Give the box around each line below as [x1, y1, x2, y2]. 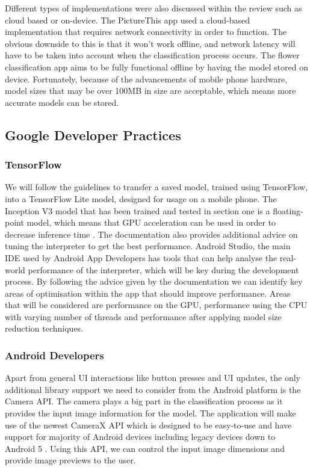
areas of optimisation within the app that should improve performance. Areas [5, 286, 291, 299]
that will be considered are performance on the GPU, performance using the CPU [5, 298, 308, 311]
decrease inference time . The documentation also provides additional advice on [5, 227, 298, 240]
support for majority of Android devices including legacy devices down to [5, 430, 276, 443]
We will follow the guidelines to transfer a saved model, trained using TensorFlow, [5, 181, 308, 193]
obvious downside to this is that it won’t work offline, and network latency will [5, 37, 296, 49]
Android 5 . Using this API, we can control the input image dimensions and [5, 442, 285, 454]
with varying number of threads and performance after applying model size [5, 310, 282, 323]
